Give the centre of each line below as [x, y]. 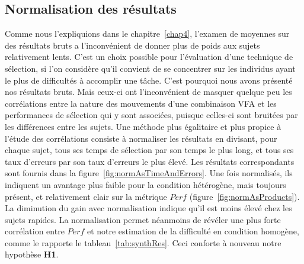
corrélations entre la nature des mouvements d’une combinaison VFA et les [141, 103]
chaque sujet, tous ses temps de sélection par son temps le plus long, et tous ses [149, 150]
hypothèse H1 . [32, 254]
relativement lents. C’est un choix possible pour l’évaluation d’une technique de [149, 57]
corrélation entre [35, 231]
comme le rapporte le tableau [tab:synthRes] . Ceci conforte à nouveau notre [143, 242]
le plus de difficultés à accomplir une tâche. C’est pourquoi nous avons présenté [149, 80]
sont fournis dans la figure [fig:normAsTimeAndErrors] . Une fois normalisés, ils [149, 173]
